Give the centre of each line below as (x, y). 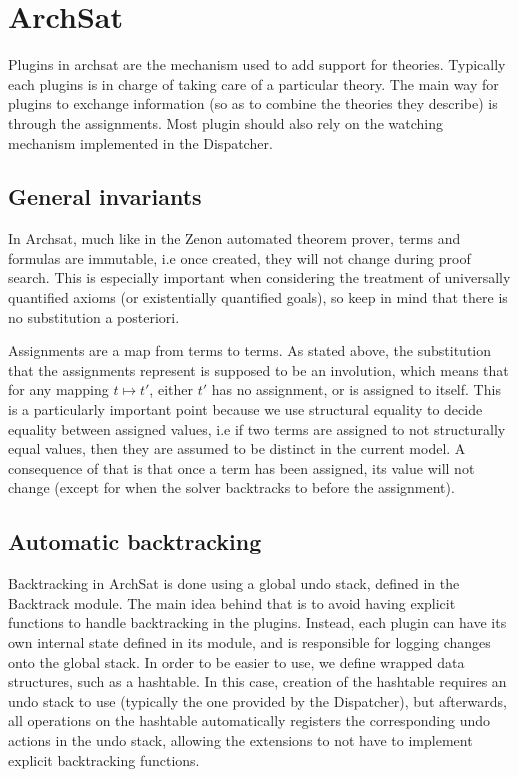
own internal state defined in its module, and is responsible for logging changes (249, 642)
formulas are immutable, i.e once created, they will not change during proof (239, 257)
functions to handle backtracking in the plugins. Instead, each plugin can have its (257, 622)
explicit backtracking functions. (104, 759)
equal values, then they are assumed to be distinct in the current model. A (237, 448)
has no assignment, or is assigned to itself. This (356, 389)
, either (171, 389)
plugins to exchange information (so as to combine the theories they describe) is (253, 103)
